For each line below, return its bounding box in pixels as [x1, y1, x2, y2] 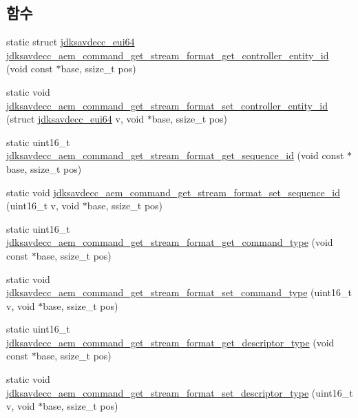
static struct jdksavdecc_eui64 [6, 34, 135, 49]
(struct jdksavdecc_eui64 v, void [6, 112, 145, 126]
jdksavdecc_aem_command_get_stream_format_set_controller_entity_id [6, 98, 328, 112]
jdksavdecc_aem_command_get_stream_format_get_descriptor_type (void [6, 335, 335, 349]
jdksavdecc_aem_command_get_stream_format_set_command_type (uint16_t [6, 285, 352, 300]
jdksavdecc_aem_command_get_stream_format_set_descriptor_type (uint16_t [6, 385, 353, 399]
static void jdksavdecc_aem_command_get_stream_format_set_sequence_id [6, 185, 340, 199]
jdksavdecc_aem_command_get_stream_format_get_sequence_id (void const [6, 148, 344, 163]
